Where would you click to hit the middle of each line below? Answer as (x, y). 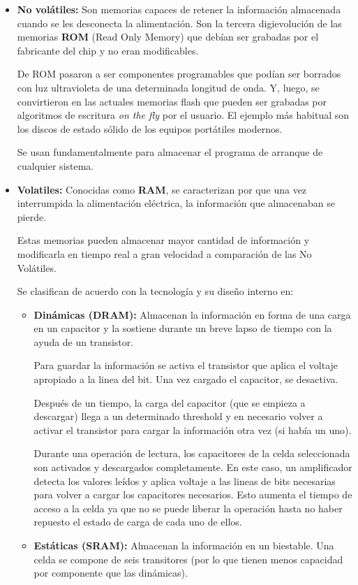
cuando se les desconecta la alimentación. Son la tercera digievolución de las (179, 23)
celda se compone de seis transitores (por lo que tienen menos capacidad (188, 559)
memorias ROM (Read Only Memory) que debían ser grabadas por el (168, 37)
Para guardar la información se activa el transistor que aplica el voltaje (186, 365)
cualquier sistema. (55, 165)
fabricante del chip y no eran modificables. (108, 50)
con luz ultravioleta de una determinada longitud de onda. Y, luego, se (168, 87)
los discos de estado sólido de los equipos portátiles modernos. (150, 128)
